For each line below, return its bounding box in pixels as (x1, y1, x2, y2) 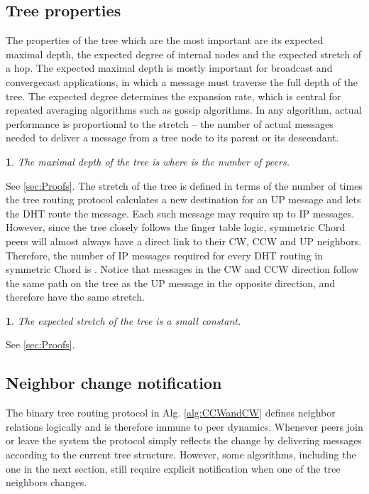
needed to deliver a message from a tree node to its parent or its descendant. (6, 130, 339, 145)
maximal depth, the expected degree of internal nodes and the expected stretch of (6, 46, 362, 61)
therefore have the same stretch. (6, 289, 145, 304)
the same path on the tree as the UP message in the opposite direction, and (6, 275, 336, 290)
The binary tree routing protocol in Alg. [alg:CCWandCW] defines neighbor (6, 405, 336, 420)
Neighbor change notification (6, 372, 222, 394)
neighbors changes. (6, 475, 87, 490)
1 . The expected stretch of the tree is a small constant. (6, 313, 241, 328)
